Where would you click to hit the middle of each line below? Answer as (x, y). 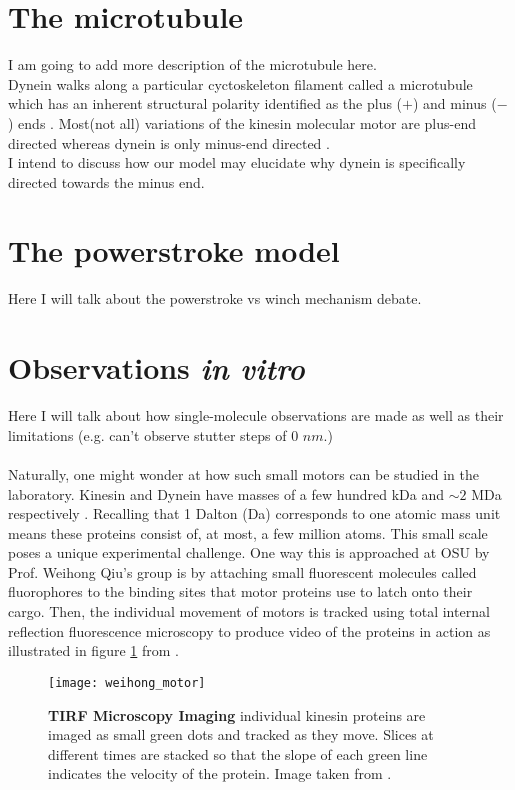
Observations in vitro (156, 368)
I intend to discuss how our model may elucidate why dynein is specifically (237, 162)
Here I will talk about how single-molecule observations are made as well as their (256, 415)
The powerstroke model (174, 250)
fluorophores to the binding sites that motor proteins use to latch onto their (240, 591)
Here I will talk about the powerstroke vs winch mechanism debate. (215, 298)
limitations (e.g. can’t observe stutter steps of (147, 434)
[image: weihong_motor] (127, 682)
